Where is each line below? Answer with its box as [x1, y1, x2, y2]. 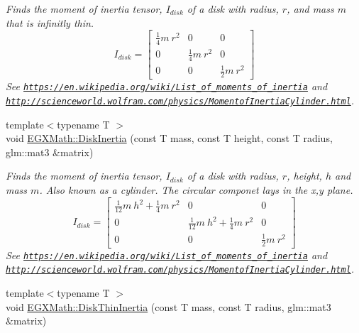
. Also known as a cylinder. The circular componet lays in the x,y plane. [39, 182, 353, 197]
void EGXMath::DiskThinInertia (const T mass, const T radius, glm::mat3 [6, 299, 331, 314]
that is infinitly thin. [6, 15, 94, 30]
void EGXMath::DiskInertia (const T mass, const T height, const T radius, [6, 131, 333, 146]
